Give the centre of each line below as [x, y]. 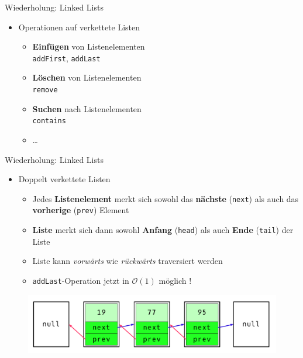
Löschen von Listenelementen [87, 77]
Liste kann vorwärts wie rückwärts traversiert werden [128, 261]
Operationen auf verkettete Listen [79, 27]
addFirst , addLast [66, 58]
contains [49, 121]
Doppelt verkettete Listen [64, 179]
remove [45, 90]
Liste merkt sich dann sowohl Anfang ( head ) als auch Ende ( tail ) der [163, 230]
